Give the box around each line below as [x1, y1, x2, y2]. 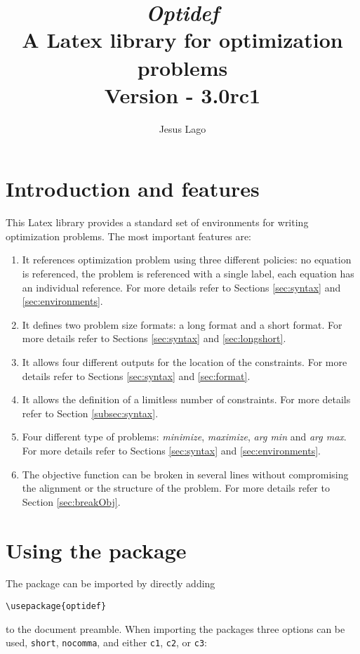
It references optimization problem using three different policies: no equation [22, 252, 352, 267]
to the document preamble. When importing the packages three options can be [6, 621, 345, 636]
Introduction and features [6, 174, 260, 203]
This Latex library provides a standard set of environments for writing [6, 215, 309, 230]
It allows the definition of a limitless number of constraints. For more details [22, 392, 351, 407]
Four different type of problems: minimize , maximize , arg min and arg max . [22, 429, 347, 444]
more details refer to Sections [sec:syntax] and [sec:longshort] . [22, 331, 286, 346]
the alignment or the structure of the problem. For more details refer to [22, 480, 330, 495]
